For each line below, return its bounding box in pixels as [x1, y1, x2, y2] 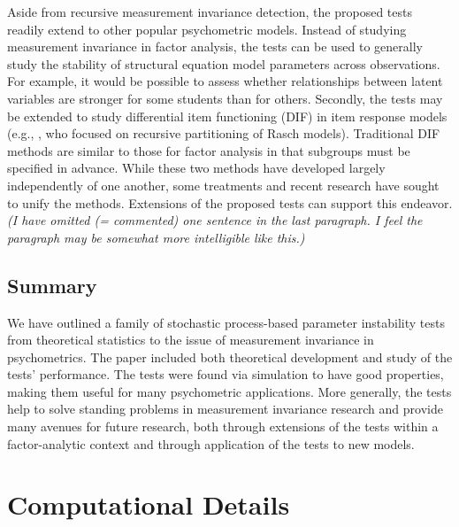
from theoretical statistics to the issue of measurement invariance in [7, 330, 374, 349]
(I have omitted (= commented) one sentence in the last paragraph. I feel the [7, 211, 423, 229]
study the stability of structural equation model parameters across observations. [7, 54, 440, 73]
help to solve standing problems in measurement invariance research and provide [7, 399, 443, 418]
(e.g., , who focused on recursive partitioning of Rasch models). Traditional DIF [7, 124, 440, 143]
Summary [7, 271, 97, 298]
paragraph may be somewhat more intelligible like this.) [7, 228, 305, 246]
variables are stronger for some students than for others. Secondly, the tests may [7, 89, 443, 107]
